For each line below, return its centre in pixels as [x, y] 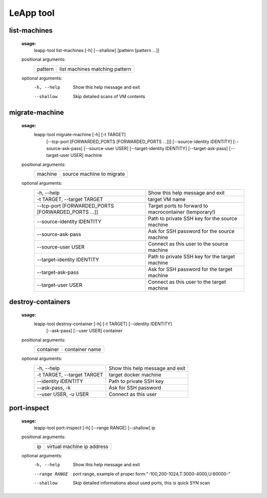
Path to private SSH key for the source [193, 218]
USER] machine [86, 155]
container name [83, 349]
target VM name [167, 199]
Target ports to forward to [178, 205]
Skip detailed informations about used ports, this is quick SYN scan [141, 483]
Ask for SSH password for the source [191, 231]
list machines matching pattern [95, 69]
